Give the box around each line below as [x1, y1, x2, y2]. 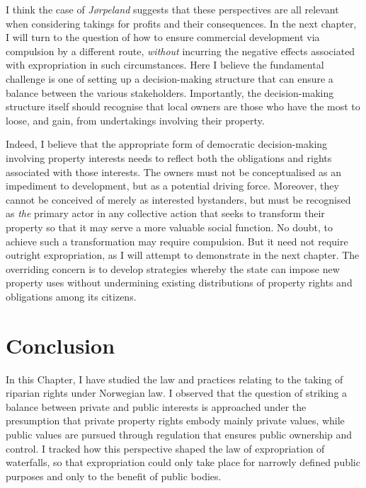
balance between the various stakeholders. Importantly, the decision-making [6, 85, 334, 100]
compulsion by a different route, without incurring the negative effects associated [6, 43, 355, 58]
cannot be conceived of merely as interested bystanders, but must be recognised [6, 192, 351, 207]
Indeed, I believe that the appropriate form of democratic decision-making [6, 136, 328, 151]
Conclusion [6, 330, 115, 359]
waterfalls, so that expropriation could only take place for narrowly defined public [6, 455, 360, 470]
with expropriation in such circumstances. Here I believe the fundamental [6, 57, 324, 72]
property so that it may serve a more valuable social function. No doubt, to [6, 219, 333, 234]
